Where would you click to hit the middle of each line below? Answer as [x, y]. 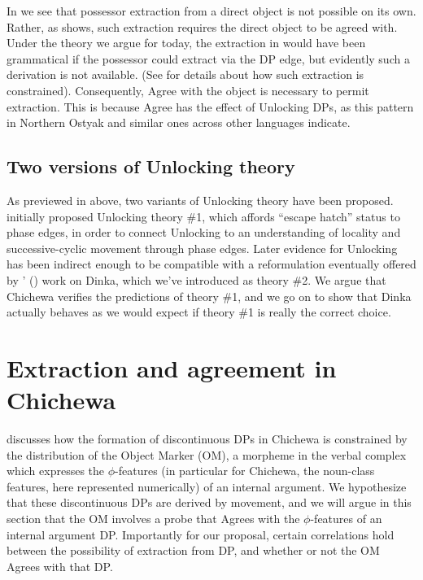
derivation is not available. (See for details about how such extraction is [185, 74]
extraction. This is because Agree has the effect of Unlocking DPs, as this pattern [210, 106]
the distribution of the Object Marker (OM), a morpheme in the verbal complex [207, 454]
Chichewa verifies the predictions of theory [113, 296]
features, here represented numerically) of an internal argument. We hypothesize [207, 486]
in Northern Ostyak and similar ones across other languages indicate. [179, 122]
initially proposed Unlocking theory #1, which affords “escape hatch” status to [203, 216]
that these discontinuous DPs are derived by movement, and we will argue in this [209, 502]
